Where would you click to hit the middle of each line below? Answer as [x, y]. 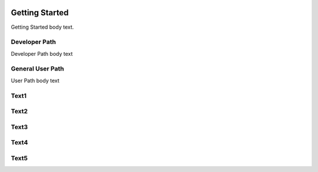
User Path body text [35, 80]
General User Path [37, 69]
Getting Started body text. [42, 27]
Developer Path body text [42, 53]
